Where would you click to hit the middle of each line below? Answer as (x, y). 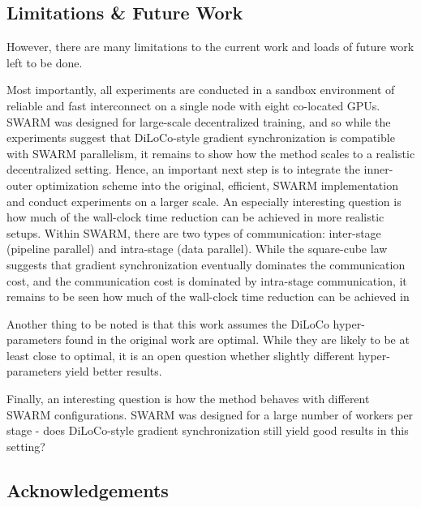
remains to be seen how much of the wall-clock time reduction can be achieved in (208, 296)
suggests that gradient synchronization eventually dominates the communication (206, 264)
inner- (378, 169)
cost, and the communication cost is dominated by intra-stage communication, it (207, 280)
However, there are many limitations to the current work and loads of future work (210, 47)
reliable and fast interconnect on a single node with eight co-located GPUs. (193, 105)
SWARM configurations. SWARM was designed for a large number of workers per (210, 414)
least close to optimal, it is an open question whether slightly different (181, 355)
